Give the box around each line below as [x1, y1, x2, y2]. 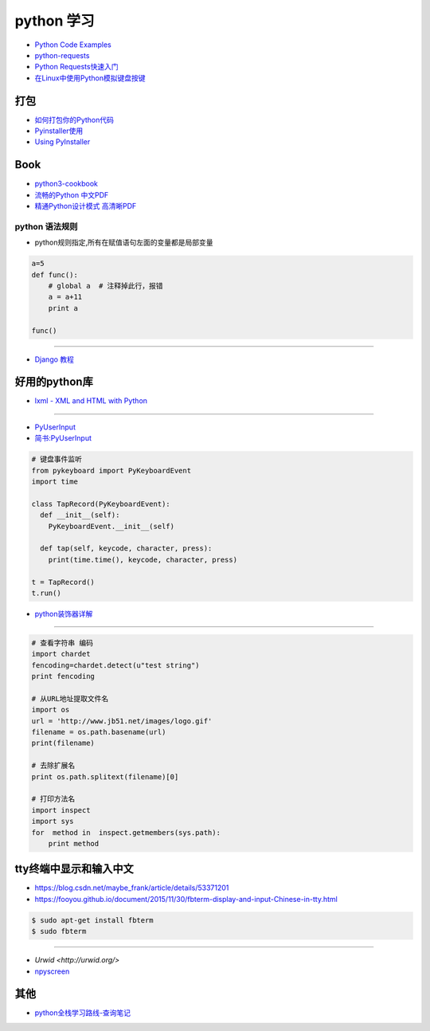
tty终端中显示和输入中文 [14, 862, 135, 876]
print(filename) [31, 739, 96, 748]
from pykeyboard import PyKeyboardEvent [31, 466, 191, 475]
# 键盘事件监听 [31, 455, 83, 464]
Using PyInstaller [34, 137, 91, 147]
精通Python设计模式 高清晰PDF [34, 202, 137, 211]
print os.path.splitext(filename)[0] [31, 772, 179, 781]
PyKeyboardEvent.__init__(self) [48, 522, 175, 531]
